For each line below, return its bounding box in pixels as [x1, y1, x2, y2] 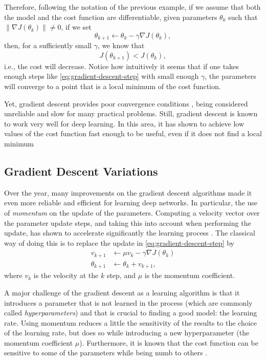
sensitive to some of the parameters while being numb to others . [4, 347, 208, 358]
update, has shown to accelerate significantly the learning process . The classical [4, 227, 256, 238]
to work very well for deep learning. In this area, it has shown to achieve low [4, 118, 244, 129]
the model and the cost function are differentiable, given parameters [4, 11, 217, 22]
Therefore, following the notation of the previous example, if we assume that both [4, 2, 261, 12]
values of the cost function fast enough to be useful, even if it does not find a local [4, 128, 262, 139]
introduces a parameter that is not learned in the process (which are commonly [4, 297, 253, 308]
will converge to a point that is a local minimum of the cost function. [4, 81, 221, 92]
